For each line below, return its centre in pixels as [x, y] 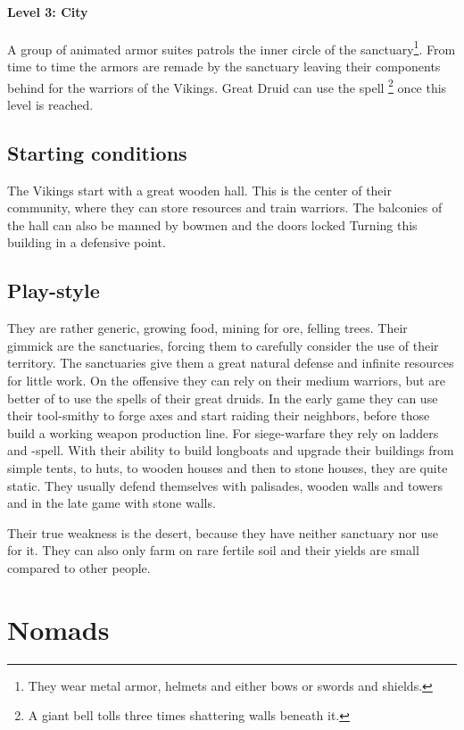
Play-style [54, 290]
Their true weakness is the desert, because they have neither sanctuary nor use [223, 532]
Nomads [58, 629]
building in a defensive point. [87, 242]
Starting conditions [97, 152]
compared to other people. [79, 567]
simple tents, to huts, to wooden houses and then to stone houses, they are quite [228, 468]
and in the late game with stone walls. [112, 503]
